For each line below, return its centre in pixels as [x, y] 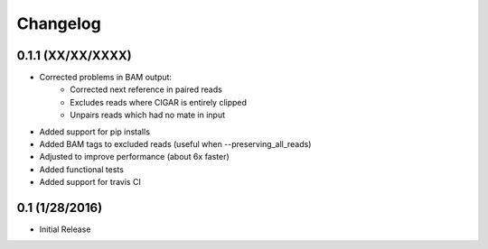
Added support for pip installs [95, 132]
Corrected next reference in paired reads [146, 89]
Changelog [59, 23]
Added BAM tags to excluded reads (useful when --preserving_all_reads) [175, 144]
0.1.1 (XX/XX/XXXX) [75, 55]
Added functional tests [81, 169]
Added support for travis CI [90, 182]
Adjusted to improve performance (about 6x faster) [134, 157]
